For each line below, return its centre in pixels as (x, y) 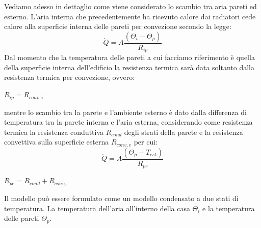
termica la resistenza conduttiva (54, 132)
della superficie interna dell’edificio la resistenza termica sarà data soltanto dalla (129, 67)
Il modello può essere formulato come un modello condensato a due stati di (121, 198)
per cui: (146, 142)
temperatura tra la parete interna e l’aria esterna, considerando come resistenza (128, 122)
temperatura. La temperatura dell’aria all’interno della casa (97, 208)
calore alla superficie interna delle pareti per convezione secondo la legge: (118, 26)
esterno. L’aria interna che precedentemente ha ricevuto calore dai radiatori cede (130, 16)
